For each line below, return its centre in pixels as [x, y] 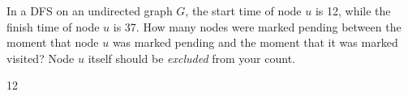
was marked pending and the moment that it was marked [255, 42]
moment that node [53, 42]
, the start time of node [243, 10]
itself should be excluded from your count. [191, 58]
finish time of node [53, 26]
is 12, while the [353, 10]
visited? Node [41, 58]
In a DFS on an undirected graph [90, 10]
